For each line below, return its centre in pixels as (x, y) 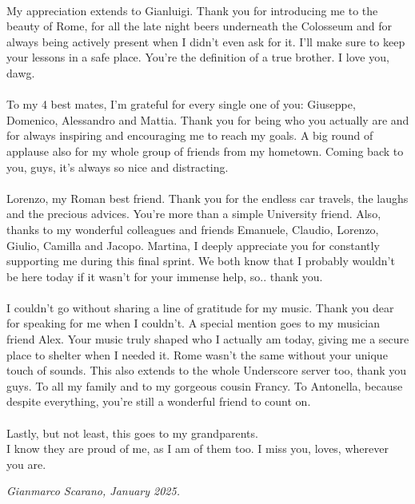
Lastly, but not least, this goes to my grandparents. (132, 433)
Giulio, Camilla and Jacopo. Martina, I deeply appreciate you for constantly (193, 245)
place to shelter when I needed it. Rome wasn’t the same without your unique (197, 354)
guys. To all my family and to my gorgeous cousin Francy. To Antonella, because (205, 385)
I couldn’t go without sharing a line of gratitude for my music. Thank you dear (200, 307)
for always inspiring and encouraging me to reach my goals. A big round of (190, 135)
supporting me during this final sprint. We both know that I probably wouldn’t (201, 261)
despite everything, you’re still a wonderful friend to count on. (159, 401)
